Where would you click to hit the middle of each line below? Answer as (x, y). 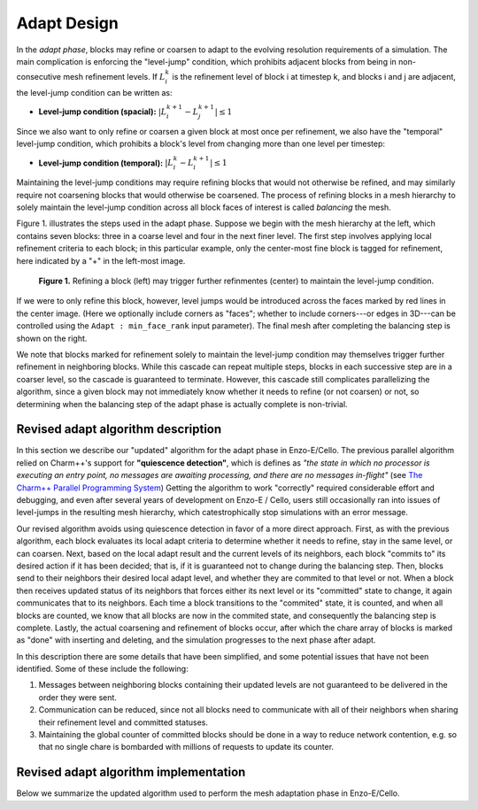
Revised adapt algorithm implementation (131, 772)
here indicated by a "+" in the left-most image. (101, 260)
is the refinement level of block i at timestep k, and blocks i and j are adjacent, (314, 77)
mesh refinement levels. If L (114, 77)
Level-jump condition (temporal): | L (106, 163)
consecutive (39, 77)
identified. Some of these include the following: (103, 669)
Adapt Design (67, 23)
